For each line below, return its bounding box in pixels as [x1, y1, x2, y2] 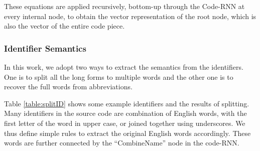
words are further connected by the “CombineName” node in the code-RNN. [4, 137, 239, 148]
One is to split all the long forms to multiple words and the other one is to [4, 71, 233, 82]
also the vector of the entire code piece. [4, 21, 125, 31]
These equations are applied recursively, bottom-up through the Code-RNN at [4, 1, 245, 11]
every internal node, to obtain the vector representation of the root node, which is [4, 11, 256, 21]
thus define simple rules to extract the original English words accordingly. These [4, 127, 251, 138]
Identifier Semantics [4, 42, 86, 54]
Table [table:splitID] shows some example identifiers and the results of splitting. [4, 98, 249, 108]
